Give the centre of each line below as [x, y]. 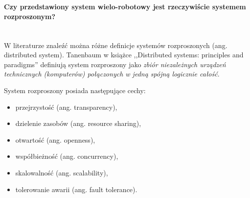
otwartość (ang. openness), [55, 139]
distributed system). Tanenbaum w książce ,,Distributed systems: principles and [124, 55]
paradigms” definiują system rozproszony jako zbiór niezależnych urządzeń [115, 64]
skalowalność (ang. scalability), [62, 172]
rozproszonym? [30, 16]
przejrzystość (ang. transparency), [66, 107]
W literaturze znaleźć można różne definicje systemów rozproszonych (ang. [116, 45]
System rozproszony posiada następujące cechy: [75, 90]
